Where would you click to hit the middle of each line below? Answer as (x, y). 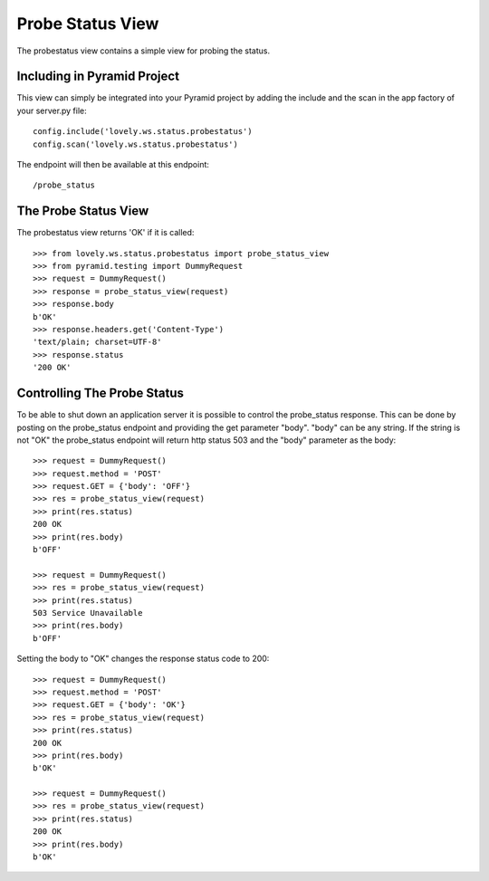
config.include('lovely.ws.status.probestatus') (143, 132)
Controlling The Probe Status (101, 393)
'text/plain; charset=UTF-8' (97, 342)
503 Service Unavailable (88, 613)
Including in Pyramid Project (98, 77)
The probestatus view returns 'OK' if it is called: (105, 233)
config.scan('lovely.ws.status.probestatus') (136, 144)
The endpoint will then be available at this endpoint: (113, 165)
